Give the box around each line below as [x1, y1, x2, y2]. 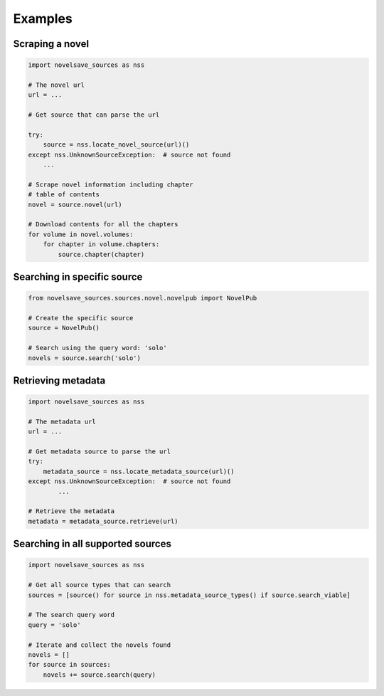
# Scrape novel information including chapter [28, 180, 193, 189]
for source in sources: [28, 660, 112, 669]
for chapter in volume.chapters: [43, 241, 160, 248]
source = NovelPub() [28, 324, 100, 332]
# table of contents [28, 191, 100, 199]
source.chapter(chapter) [58, 250, 145, 258]
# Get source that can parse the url [28, 111, 160, 119]
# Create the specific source [28, 314, 134, 322]
